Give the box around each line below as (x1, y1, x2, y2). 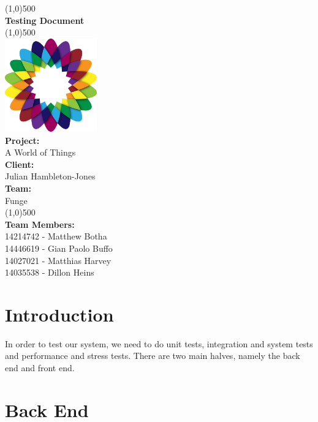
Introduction (5, 301, 114, 326)
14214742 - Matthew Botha (5, 230, 107, 243)
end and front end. (5, 361, 75, 374)
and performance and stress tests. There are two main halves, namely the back (5, 349, 300, 362)
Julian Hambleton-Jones (5, 170, 96, 183)
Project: (5, 134, 40, 146)
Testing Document (5, 13, 85, 26)
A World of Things (5, 146, 76, 159)
